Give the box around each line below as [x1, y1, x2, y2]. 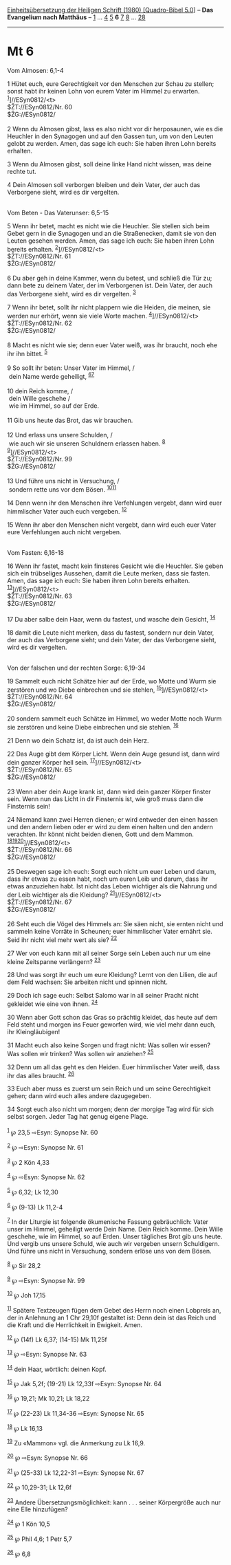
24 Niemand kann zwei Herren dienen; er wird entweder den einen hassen [7, 815, 218, 824]
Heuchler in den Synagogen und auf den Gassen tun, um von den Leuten [7, 132, 214, 140]
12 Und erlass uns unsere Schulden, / [7, 430, 113, 439]
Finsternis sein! [7, 802, 50, 810]
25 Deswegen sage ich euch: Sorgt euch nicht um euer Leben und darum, [7, 868, 217, 876]
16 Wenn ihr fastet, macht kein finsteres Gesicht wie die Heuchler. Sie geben [7, 562, 223, 570]
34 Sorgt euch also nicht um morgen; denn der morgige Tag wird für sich [7, 1105, 214, 1113]
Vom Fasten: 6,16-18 [7, 548, 64, 556]
